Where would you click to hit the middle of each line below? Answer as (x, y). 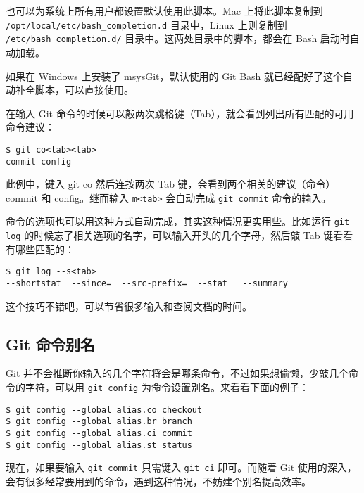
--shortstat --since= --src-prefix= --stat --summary (147, 283)
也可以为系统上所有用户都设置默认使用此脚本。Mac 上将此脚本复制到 (164, 11)
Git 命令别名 (51, 344)
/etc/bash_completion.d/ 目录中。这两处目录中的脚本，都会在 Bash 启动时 (178, 38)
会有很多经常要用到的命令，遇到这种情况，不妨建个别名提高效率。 (158, 481)
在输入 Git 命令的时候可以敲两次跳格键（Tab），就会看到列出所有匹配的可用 (180, 113)
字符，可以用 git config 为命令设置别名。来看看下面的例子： (167, 387)
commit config (39, 161)
